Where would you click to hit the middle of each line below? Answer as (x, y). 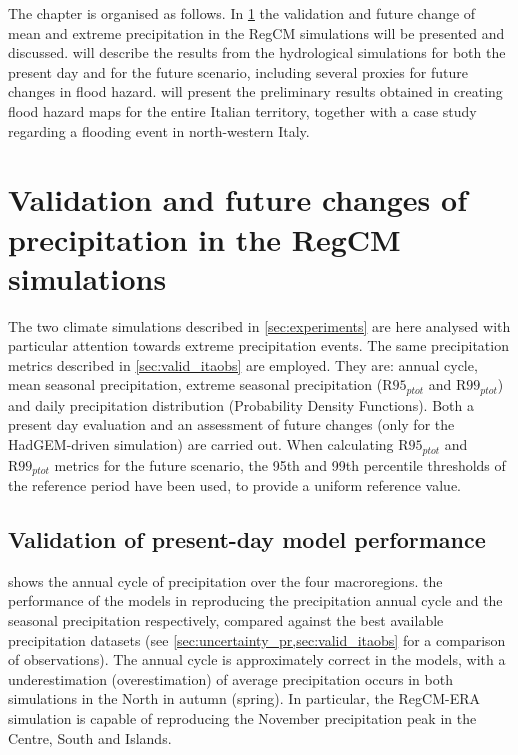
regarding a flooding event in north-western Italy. (159, 130)
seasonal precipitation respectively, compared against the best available (226, 619)
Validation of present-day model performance (247, 538)
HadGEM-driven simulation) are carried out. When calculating (201, 444)
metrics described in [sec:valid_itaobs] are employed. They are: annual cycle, (243, 364)
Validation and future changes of (237, 199)
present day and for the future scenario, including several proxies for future (238, 71)
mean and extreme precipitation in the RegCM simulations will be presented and (256, 32)
